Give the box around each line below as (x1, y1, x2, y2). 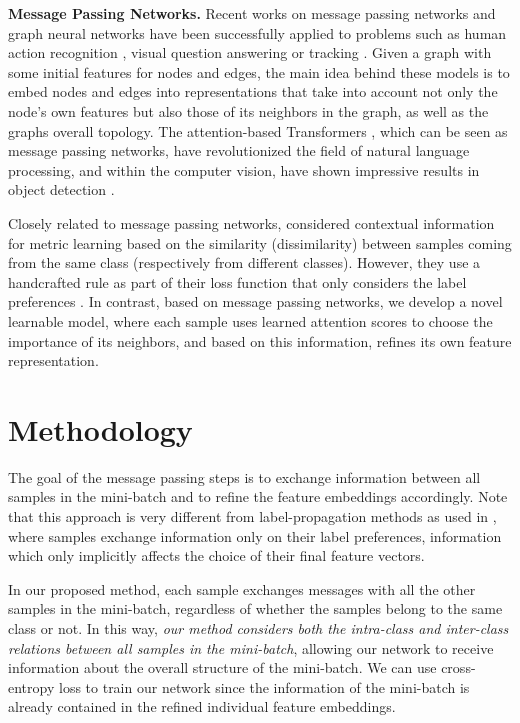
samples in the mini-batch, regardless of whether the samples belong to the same (8, 598, 503, 619)
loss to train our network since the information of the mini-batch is (58, 676, 470, 697)
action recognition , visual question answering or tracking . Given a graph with (8, 42, 492, 63)
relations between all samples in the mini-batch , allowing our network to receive (8, 637, 494, 658)
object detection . (8, 179, 115, 200)
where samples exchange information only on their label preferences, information (8, 525, 502, 546)
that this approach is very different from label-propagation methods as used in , (8, 506, 497, 526)
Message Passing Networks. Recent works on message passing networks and (8, 3, 496, 23)
